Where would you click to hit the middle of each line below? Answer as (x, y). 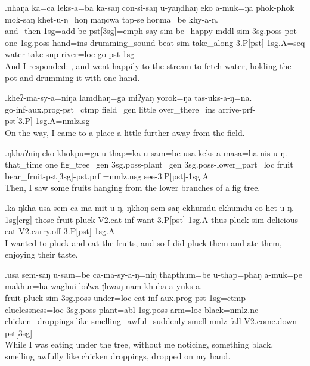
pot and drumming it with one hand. (72, 77)
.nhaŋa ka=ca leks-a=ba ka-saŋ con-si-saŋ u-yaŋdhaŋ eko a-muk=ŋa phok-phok (150, 7)
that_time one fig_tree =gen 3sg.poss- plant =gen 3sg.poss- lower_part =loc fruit (149, 164)
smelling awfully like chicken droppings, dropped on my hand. (118, 356)
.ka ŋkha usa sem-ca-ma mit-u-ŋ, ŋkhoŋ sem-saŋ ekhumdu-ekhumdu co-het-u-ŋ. (149, 207)
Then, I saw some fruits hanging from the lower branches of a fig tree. (133, 187)
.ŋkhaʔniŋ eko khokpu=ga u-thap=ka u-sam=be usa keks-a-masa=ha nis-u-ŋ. (146, 152)
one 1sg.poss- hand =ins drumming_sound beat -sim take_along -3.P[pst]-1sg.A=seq (155, 42)
